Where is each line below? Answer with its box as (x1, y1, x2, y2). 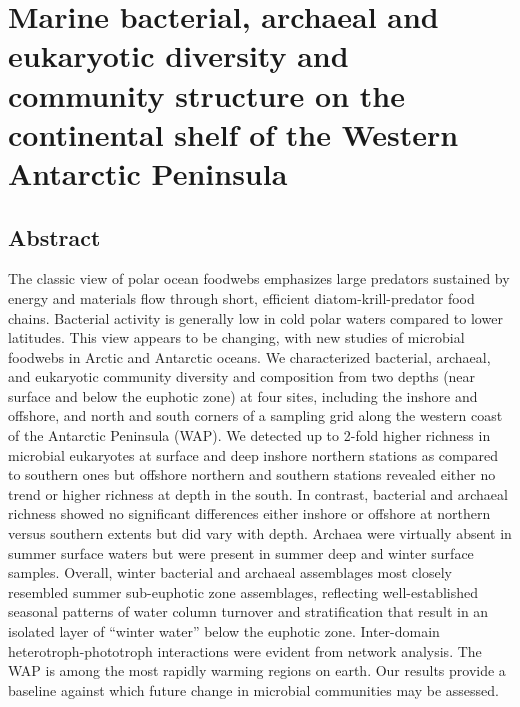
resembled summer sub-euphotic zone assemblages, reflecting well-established (8, 581, 479, 602)
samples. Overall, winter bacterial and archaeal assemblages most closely (8, 562, 452, 583)
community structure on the (8, 74, 405, 115)
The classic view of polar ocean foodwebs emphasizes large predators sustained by (8, 268, 510, 289)
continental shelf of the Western (8, 113, 459, 154)
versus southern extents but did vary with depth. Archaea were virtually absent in (8, 523, 512, 544)
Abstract (8, 221, 101, 252)
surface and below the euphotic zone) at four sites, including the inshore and (8, 385, 478, 406)
